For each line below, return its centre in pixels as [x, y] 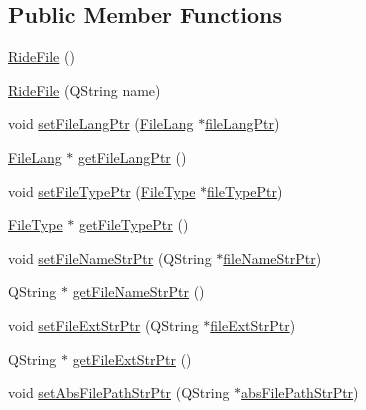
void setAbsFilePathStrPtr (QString [119, 392]
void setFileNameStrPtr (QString [110, 257]
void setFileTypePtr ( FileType [102, 190]
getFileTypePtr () [134, 224]
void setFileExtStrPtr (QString [103, 324]
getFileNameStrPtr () [138, 291]
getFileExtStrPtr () [132, 358]
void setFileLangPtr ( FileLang [101, 123]
